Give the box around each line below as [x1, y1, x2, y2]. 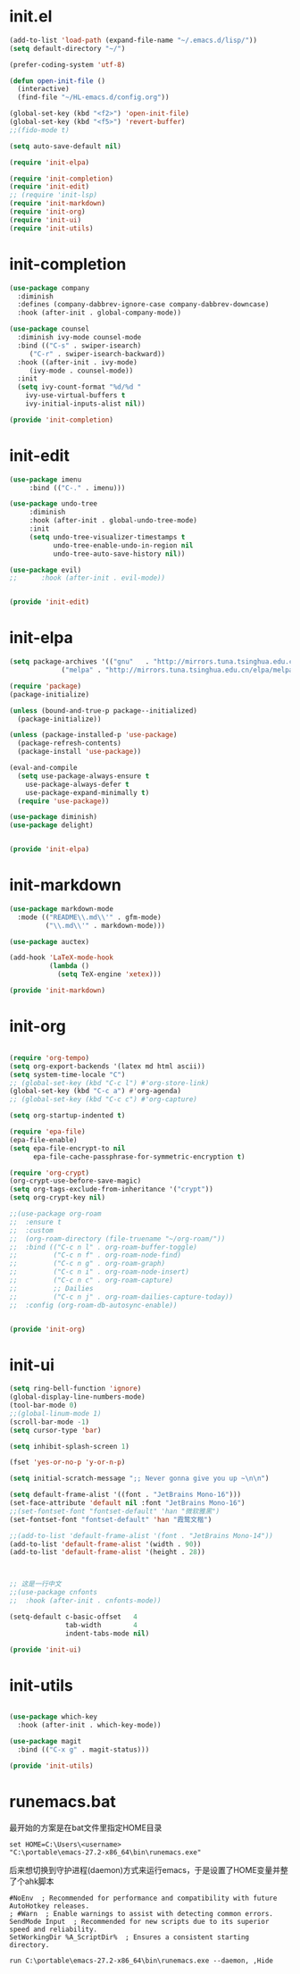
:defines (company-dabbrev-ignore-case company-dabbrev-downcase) [17, 300, 270, 309]
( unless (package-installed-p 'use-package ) [9, 731, 178, 740]
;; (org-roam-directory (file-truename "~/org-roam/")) [9, 1234, 226, 1243]
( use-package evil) [9, 565, 82, 574]
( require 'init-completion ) [9, 174, 114, 183]
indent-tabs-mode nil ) [65, 1628, 150, 1638]
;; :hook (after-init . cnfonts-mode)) [9, 1596, 162, 1605]
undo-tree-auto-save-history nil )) [53, 549, 186, 558]
